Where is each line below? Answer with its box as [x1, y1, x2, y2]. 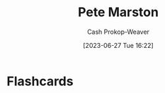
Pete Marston [78, 4, 159, 20]
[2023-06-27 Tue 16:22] [83, 41, 154, 49]
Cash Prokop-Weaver [86, 27, 150, 36]
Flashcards [6, 73, 74, 89]
